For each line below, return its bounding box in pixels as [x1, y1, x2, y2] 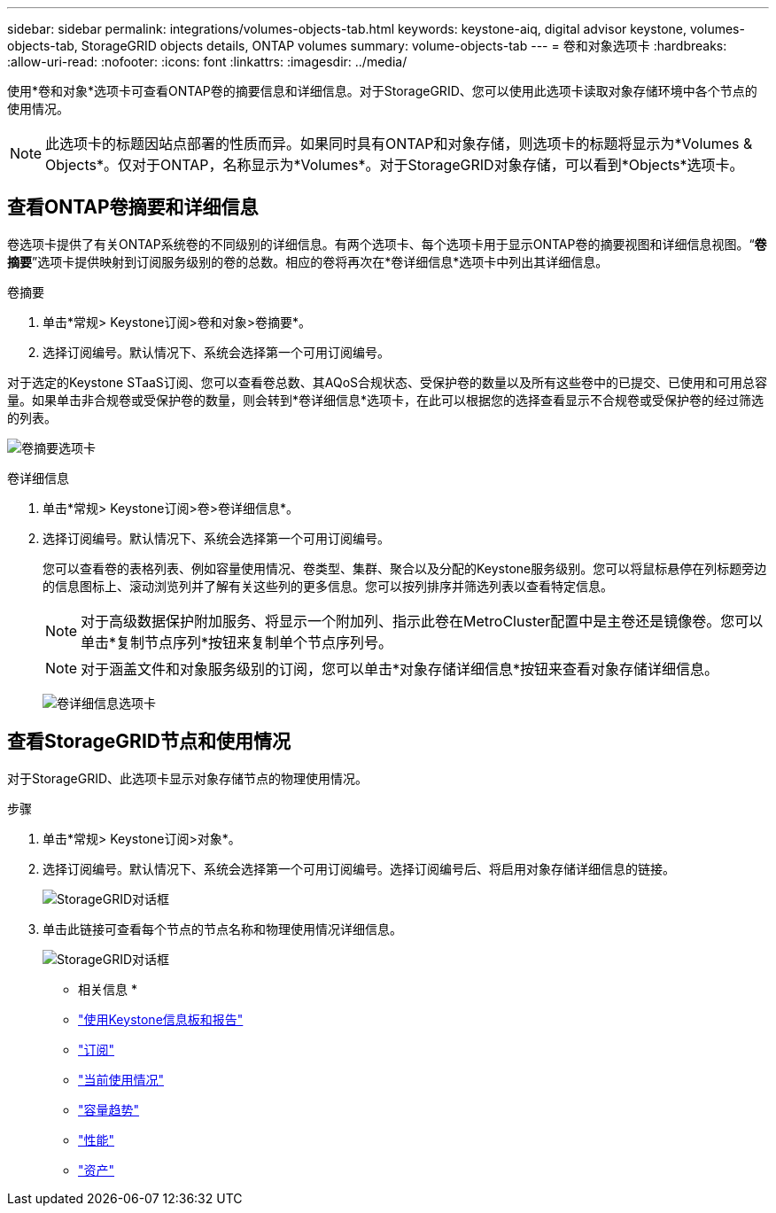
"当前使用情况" [78, 1071, 165, 1087]
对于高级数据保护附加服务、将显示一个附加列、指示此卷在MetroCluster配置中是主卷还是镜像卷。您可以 [81, 611, 764, 630]
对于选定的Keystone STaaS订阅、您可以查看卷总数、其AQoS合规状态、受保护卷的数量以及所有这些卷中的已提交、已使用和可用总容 [7, 374, 768, 390]
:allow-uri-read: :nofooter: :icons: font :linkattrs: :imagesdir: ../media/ [7, 54, 407, 69]
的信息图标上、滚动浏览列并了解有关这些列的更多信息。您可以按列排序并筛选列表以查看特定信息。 [43, 578, 613, 594]
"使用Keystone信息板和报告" [78, 1011, 244, 1027]
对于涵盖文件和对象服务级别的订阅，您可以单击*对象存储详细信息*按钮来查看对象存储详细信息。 [81, 659, 719, 678]
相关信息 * [78, 981, 137, 997]
